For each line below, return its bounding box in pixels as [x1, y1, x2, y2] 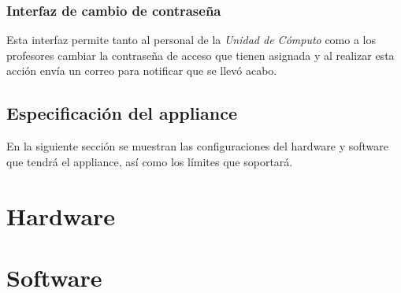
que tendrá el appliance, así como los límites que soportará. [6, 153, 293, 169]
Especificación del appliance [6, 101, 238, 125]
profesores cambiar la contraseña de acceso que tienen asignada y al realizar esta [6, 46, 395, 63]
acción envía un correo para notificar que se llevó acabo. [6, 62, 277, 79]
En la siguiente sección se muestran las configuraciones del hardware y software [6, 138, 389, 154]
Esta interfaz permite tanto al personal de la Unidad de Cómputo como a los [6, 32, 377, 48]
